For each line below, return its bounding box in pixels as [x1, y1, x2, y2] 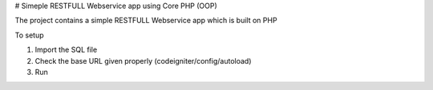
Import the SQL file [34, 45, 98, 55]
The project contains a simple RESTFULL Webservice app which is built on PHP [14, 16, 277, 25]
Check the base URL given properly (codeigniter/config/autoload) [34, 56, 252, 65]
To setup [14, 30, 44, 40]
